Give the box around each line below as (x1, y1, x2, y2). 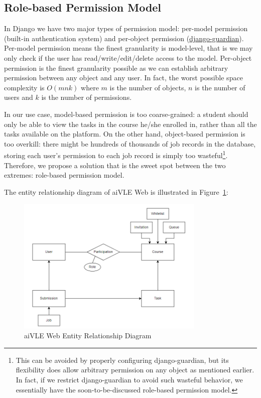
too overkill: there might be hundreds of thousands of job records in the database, (4, 138, 256, 149)
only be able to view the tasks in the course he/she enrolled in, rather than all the (4, 118, 257, 129)
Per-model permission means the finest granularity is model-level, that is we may (4, 43, 253, 53)
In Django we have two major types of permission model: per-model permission (4, 23, 248, 34)
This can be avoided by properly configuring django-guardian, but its (16, 354, 229, 365)
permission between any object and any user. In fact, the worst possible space (4, 72, 243, 83)
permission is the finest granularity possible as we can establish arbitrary (4, 62, 228, 73)
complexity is (4, 82, 45, 92)
